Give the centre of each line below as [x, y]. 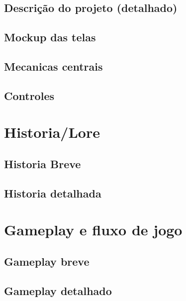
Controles [29, 95]
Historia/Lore [52, 132]
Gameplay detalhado [58, 290]
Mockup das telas [50, 37]
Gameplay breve [47, 261]
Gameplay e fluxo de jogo [93, 230]
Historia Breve [43, 163]
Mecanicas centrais [53, 66]
